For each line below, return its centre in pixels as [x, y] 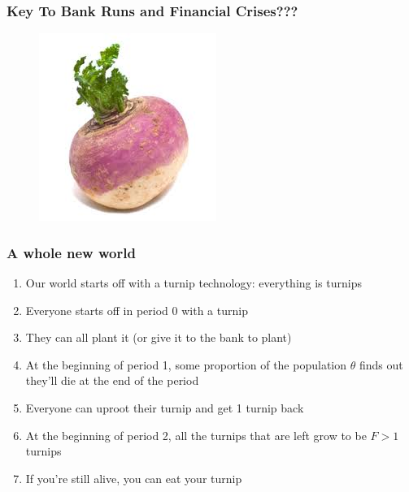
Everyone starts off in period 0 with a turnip [137, 310]
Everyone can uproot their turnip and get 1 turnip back [165, 408]
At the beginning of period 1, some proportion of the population [186, 364]
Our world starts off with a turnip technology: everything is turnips [194, 283]
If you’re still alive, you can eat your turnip [134, 478]
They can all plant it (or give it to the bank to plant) [159, 337]
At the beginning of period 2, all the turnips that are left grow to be [196, 435]
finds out [381, 364]
